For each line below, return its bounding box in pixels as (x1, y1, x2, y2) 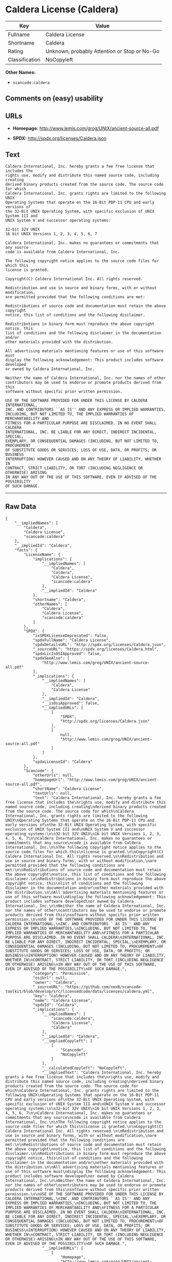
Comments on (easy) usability (5, 94, 103, 103)
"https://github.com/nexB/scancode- (64, 984, 143, 989)
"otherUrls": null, (32, 773, 74, 778)
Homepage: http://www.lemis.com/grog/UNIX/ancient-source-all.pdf (12, 125, 159, 132)
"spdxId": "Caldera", (32, 1002, 79, 1007)
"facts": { (14, 547, 38, 553)
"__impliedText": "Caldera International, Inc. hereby (41, 1070, 161, 1075)
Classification (8, 56, 41, 63)
